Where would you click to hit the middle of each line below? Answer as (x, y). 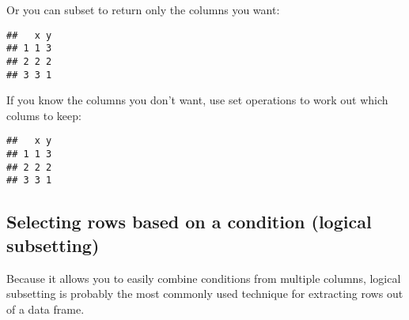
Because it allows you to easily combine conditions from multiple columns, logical (204, 278)
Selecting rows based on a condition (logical (189, 222)
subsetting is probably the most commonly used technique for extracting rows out (205, 294)
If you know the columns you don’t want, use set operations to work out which (197, 100)
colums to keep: (44, 115)
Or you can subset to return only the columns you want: (143, 9)
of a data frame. (45, 309)
